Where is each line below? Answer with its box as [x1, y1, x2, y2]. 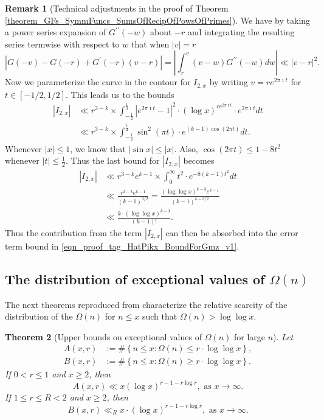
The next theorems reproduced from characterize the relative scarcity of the [5, 298, 288, 310]
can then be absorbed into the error [165, 226, 298, 239]
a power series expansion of [5, 26, 106, 38]
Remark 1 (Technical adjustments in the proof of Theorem [5, 2, 229, 14]
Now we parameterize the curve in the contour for [5, 75, 191, 88]
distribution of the [5, 310, 73, 323]
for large [233, 330, 266, 343]
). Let [273, 330, 294, 343]
